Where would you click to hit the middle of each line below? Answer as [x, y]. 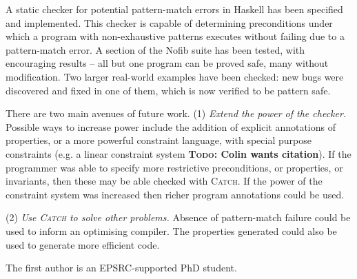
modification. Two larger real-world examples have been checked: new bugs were [175, 76]
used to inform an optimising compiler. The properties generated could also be [171, 230]
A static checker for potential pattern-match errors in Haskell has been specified [174, 9]
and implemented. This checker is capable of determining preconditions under [169, 22]
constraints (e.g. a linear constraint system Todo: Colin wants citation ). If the [178, 153]
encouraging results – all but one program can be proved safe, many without [167, 63]
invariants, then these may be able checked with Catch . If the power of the [164, 181]
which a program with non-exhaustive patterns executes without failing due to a [175, 36]
